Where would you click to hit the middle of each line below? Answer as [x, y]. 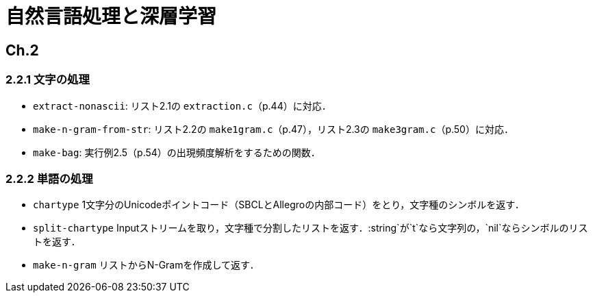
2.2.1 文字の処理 [48, 80]
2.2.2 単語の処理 [49, 178]
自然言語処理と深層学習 [111, 16]
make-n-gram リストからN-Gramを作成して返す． [146, 265]
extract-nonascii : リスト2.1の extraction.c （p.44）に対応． [182, 105]
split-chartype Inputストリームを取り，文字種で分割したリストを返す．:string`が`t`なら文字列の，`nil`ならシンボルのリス [311, 228]
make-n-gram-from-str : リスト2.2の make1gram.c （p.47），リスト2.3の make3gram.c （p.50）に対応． [273, 129]
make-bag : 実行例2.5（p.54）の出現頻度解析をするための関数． [177, 152]
